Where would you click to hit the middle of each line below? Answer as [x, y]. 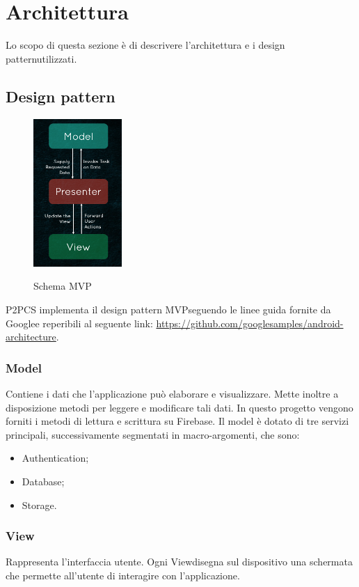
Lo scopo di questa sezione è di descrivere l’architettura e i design [145, 45]
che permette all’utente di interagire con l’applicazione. [123, 575]
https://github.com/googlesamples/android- [250, 323]
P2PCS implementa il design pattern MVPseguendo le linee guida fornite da [168, 310]
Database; [43, 481]
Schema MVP [63, 286]
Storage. [39, 504]
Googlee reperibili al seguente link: [79, 323]
